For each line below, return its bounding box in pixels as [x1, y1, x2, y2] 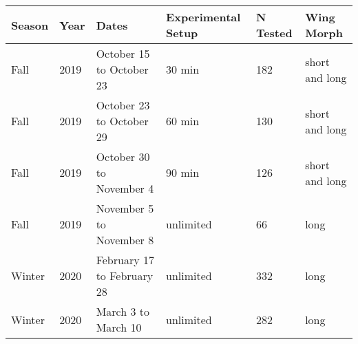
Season [11, 17, 49, 33]
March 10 [96, 319, 142, 335]
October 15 [96, 45, 150, 61]
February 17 [96, 252, 154, 268]
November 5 [96, 200, 154, 216]
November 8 [96, 232, 154, 248]
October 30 [96, 149, 150, 164]
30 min [166, 61, 200, 77]
